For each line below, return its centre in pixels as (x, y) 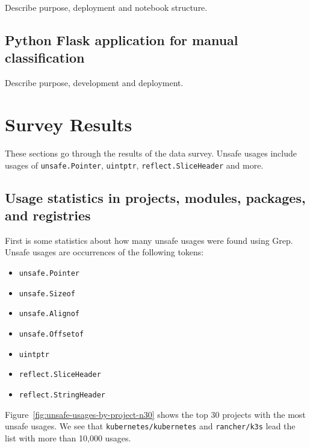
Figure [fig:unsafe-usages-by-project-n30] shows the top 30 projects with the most (155, 414)
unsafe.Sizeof (47, 294)
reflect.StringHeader (62, 395)
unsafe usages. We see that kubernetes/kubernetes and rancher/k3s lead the (150, 426)
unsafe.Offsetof (51, 334)
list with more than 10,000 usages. (68, 437)
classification (45, 58)
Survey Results (69, 124)
